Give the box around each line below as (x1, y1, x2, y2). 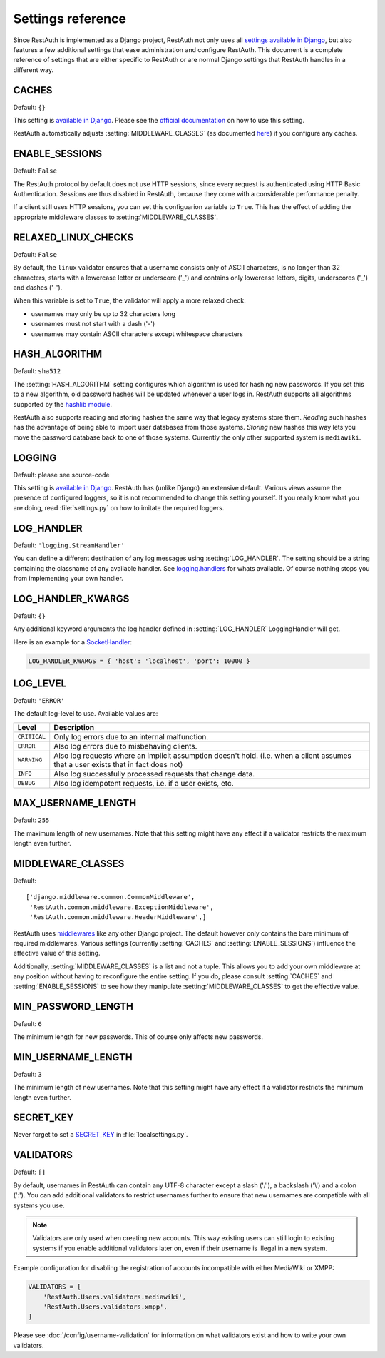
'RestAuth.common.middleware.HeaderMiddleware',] (29, 913, 207, 921)
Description (53, 722, 95, 732)
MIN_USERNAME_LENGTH (13, 1051, 133, 1063)
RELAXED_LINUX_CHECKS (13, 231, 134, 243)
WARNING (17, 756, 43, 764)
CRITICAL (17, 733, 46, 741)
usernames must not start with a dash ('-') (31, 320, 155, 328)
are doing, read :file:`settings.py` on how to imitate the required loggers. (13, 503, 225, 512)
